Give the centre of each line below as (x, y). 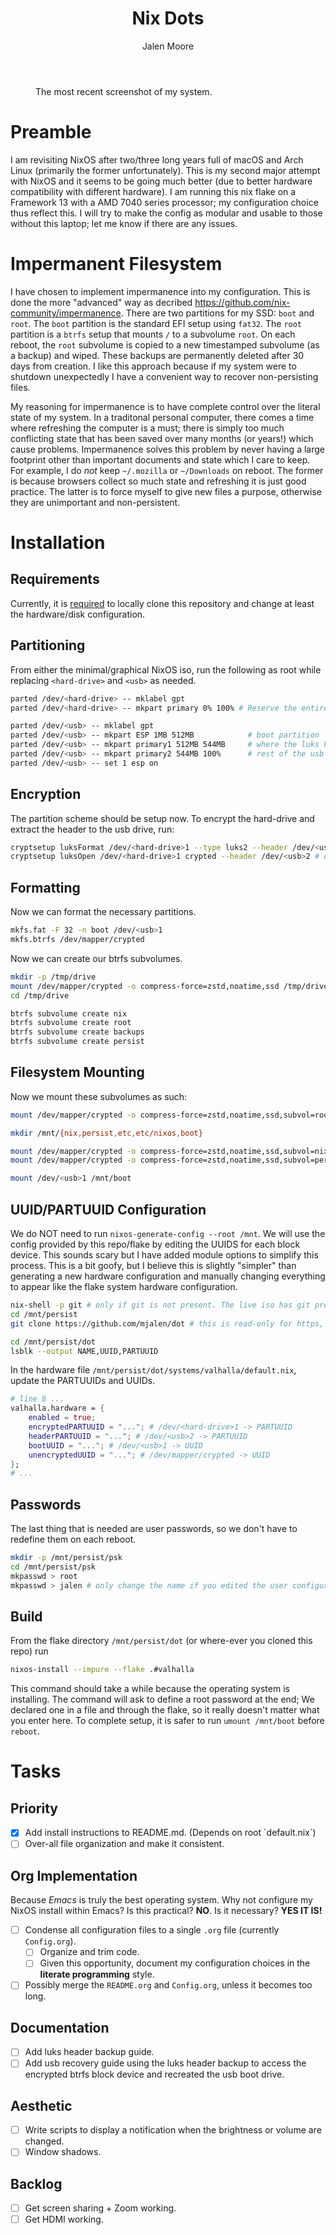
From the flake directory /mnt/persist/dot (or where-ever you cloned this (161, 1641)
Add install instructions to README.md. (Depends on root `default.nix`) (170, 1833)
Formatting (45, 887)
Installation (58, 543)
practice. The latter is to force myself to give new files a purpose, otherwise (166, 491)
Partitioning (48, 645)
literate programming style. (97, 1974)
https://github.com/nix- (242, 302)
